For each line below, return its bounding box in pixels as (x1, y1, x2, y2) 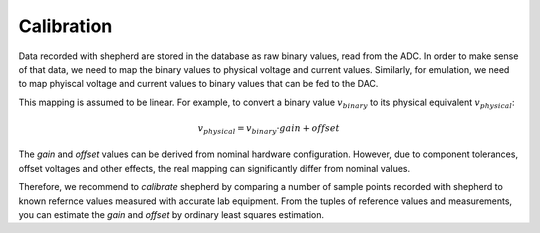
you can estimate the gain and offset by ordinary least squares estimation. (18, 209, 325, 221)
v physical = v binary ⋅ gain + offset (197, 122, 340, 136)
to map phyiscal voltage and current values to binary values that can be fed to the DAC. (18, 78, 379, 90)
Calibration (18, 15, 113, 37)
